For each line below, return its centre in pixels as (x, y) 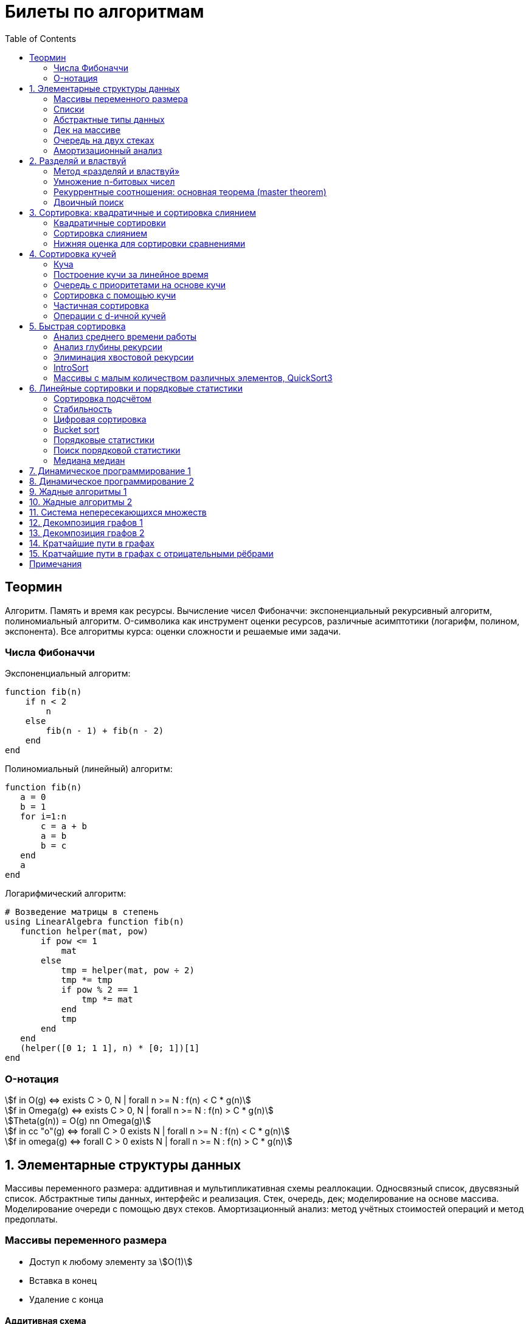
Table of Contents (41, 38)
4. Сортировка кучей (73, 253)
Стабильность (83, 409)
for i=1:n (43, 817)
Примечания (56, 564)
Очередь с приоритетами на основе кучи (140, 284)
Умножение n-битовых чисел (114, 181)
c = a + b (64, 826)
